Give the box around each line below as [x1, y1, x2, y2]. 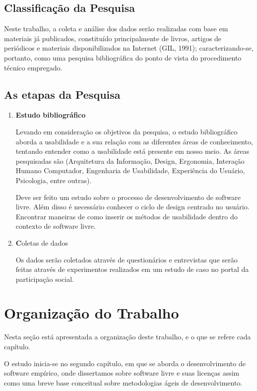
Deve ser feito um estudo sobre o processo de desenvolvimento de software [15, 192, 241, 202]
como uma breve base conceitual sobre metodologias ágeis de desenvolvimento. [4, 377, 243, 388]
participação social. [15, 273, 74, 284]
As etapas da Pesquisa [4, 86, 121, 102]
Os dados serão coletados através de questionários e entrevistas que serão [15, 254, 238, 264]
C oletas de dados [15, 237, 68, 248]
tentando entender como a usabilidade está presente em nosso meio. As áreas [15, 146, 250, 156]
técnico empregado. [4, 62, 63, 72]
